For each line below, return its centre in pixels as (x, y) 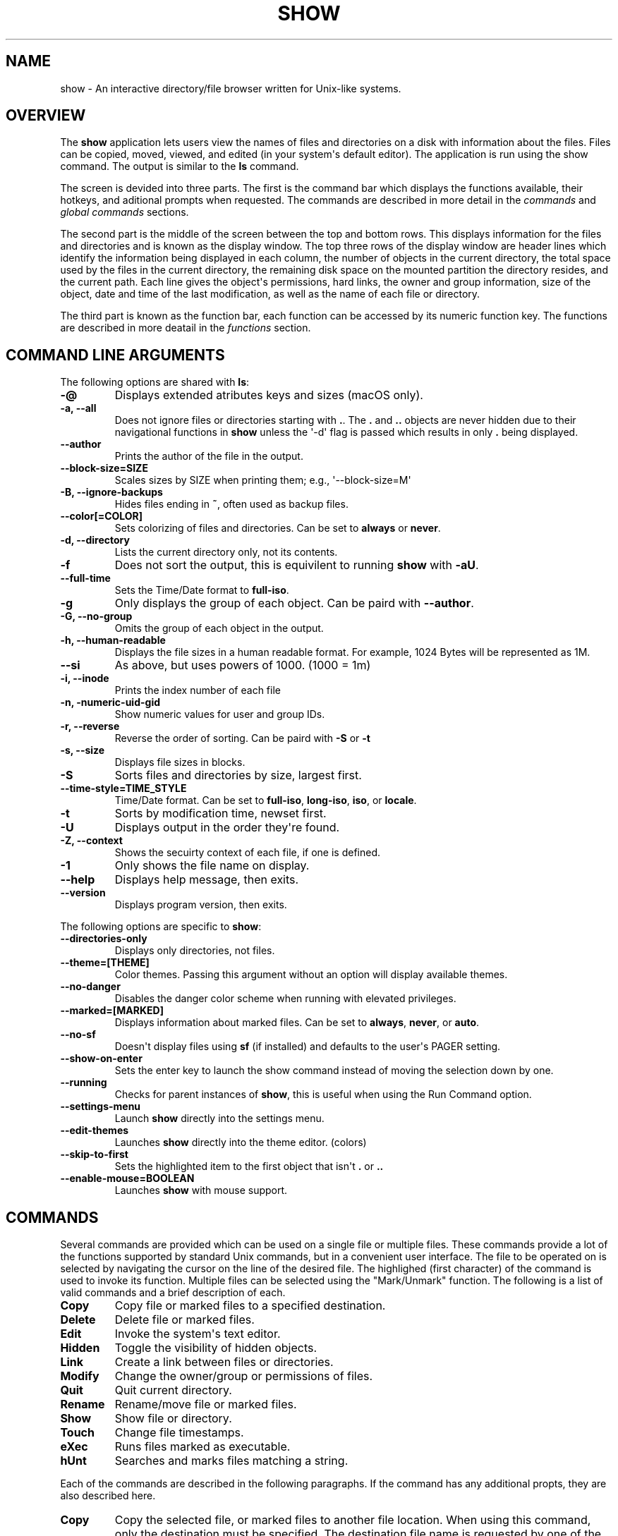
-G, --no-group (96, 616)
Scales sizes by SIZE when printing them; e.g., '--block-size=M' (263, 480)
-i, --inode (85, 678)
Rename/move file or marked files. (206, 1404)
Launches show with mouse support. (201, 1190)
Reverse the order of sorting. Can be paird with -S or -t (242, 738)
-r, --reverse (90, 726)
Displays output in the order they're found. (227, 828)
